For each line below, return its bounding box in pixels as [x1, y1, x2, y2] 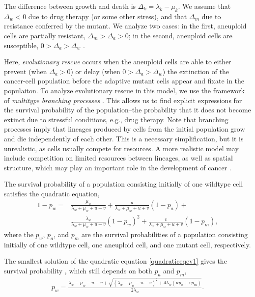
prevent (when [4, 66, 47, 76]
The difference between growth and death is [4, 1, 136, 11]
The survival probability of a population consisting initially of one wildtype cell [4, 179, 243, 189]
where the [4, 229, 33, 239]
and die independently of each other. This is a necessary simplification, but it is [4, 133, 244, 143]
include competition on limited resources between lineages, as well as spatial [4, 153, 233, 163]
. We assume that [178, 1, 231, 11]
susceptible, [4, 40, 39, 50]
